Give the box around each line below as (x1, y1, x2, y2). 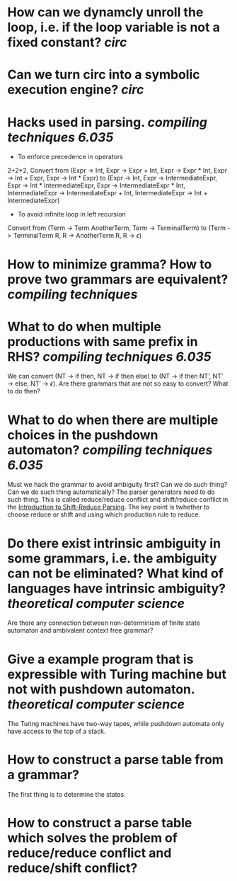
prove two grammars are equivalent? (7, 271, 229, 287)
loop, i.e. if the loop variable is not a (7, 19, 221, 35)
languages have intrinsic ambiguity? (7, 580, 226, 597)
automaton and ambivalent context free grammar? (7, 626, 154, 635)
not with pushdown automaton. (7, 681, 195, 697)
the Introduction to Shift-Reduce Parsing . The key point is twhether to (7, 503, 210, 512)
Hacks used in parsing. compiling (7, 114, 207, 130)
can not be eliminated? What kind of (7, 565, 224, 581)
